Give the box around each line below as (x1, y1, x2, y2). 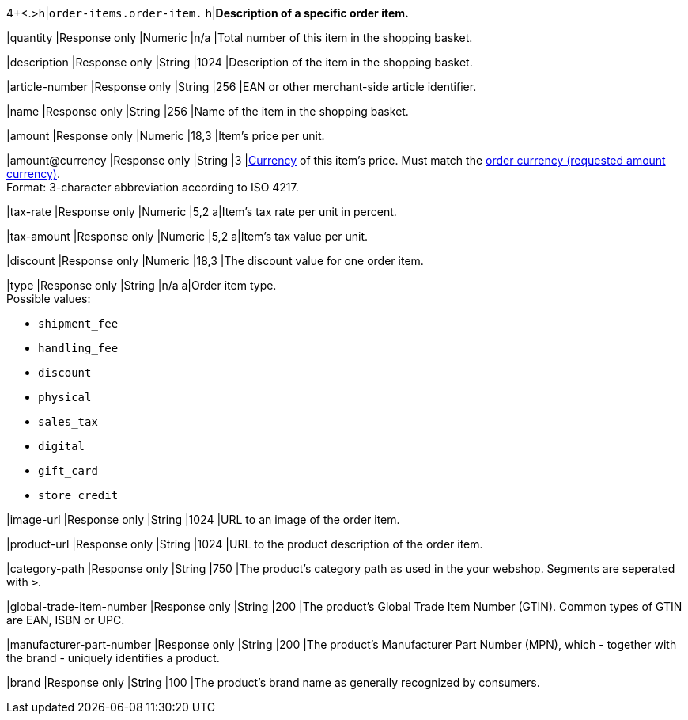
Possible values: (6, 292, 91, 305)
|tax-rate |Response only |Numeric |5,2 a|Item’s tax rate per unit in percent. (6, 205, 397, 218)
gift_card (38, 464, 98, 477)
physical (38, 391, 92, 404)
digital (38, 440, 85, 453)
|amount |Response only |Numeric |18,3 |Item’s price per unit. (6, 129, 325, 142)
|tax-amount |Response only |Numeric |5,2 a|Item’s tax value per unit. (6, 229, 369, 243)
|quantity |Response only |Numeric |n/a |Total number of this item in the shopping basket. (6, 31, 473, 44)
